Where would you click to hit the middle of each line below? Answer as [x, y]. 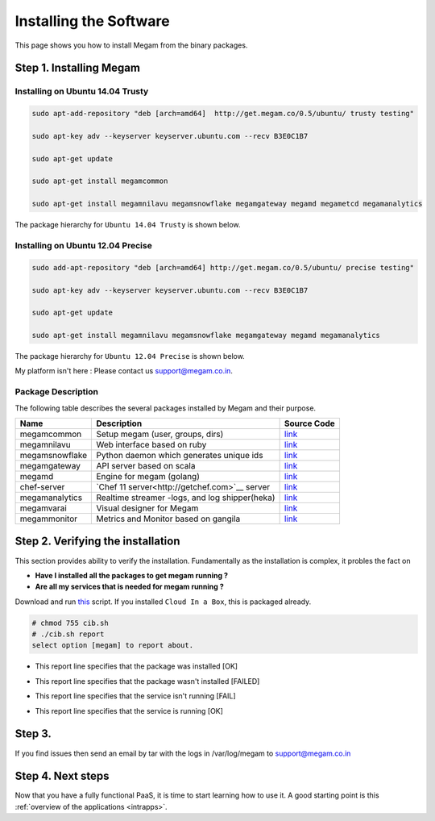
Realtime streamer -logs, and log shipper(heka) [186, 498]
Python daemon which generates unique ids [180, 456]
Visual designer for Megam [147, 508]
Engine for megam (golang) [148, 477]
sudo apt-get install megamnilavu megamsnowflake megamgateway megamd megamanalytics [206, 335]
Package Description [56, 392]
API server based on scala [146, 466]
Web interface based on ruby [151, 445]
